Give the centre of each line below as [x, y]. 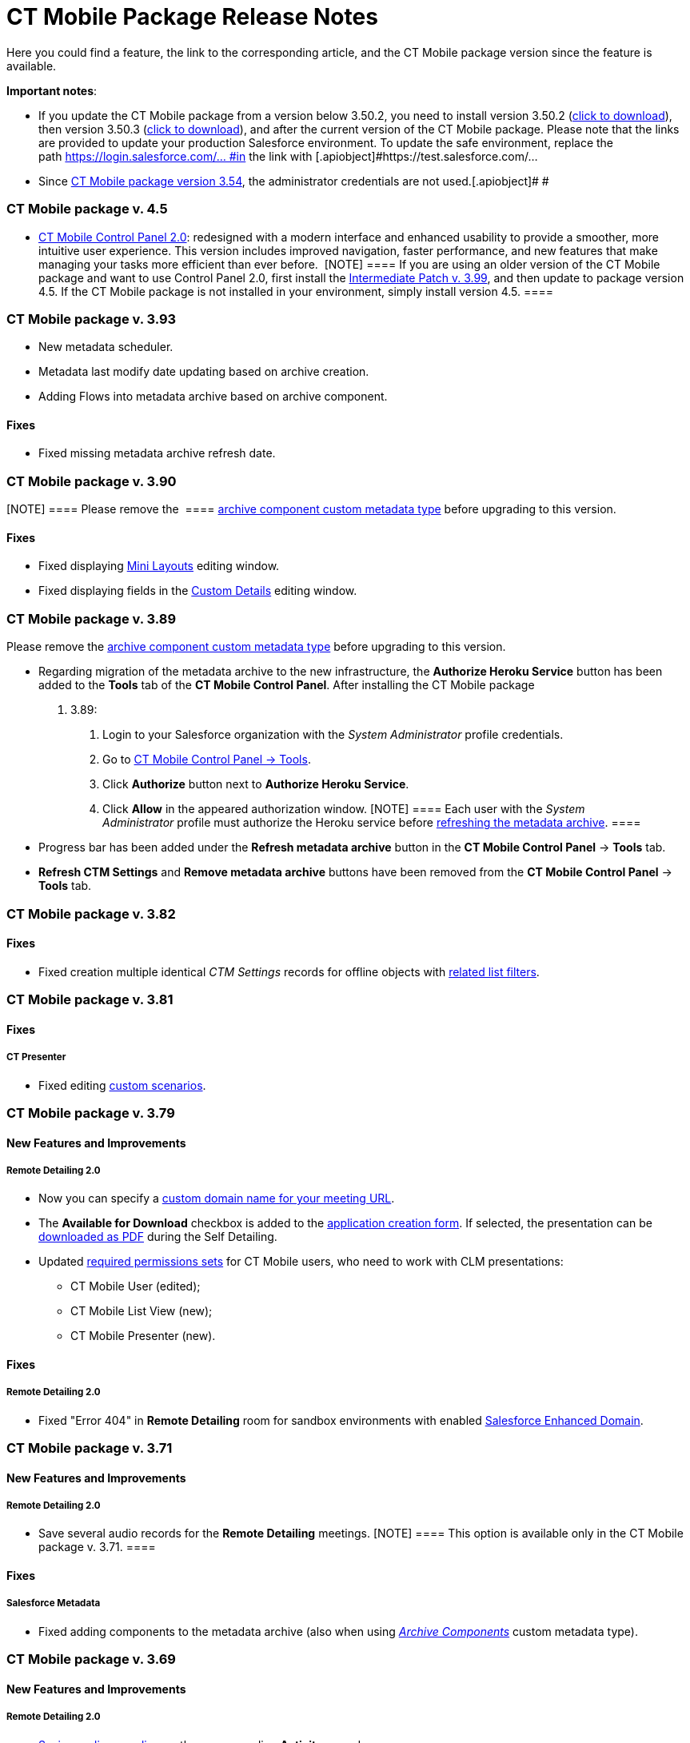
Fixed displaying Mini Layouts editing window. [159, 566]
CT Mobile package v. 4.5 [87, 209]
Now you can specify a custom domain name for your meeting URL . [217, 1199]
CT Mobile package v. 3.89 [92, 618]
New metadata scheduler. [106, 347]
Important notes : [52, 90]
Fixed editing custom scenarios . [122, 1085]
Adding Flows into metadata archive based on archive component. [213, 397]
